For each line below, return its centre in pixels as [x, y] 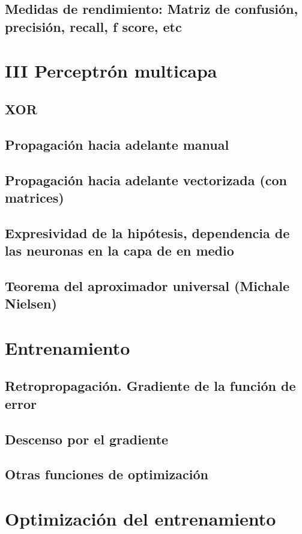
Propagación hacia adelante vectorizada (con [146, 180]
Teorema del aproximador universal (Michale [147, 285]
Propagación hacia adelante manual [117, 144]
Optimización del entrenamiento [140, 518]
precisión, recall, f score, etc [93, 26]
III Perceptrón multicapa [111, 71]
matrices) [35, 197]
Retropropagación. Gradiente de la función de [150, 386]
